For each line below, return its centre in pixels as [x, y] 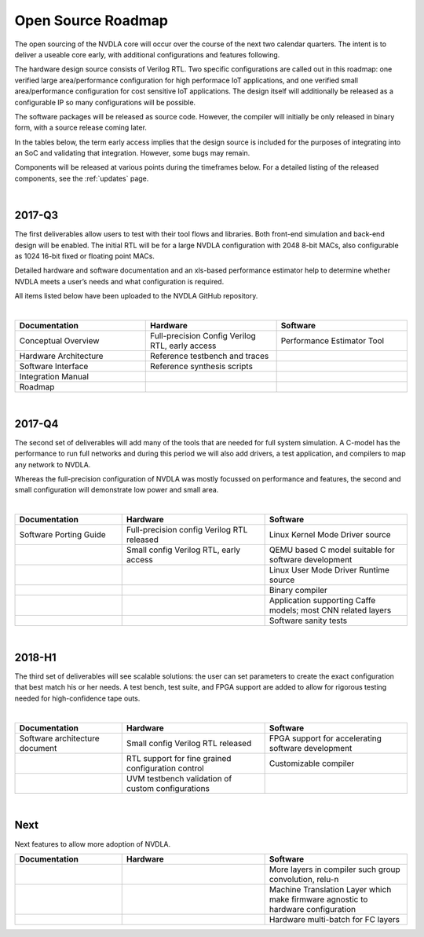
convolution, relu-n [304, 879]
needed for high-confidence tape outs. [77, 698]
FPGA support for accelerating [325, 738]
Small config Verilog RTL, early [183, 550]
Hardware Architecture [61, 356]
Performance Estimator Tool [333, 340]
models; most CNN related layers [330, 610]
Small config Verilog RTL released [189, 743]
